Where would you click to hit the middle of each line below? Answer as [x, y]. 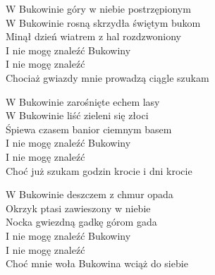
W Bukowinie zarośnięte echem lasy [83, 101]
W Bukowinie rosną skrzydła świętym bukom [103, 22]
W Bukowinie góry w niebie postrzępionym [98, 8]
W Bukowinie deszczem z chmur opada [90, 194]
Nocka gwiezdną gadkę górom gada [81, 222]
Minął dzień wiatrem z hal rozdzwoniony [94, 36]
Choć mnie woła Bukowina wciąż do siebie [97, 263]
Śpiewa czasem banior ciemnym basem [89, 129]
